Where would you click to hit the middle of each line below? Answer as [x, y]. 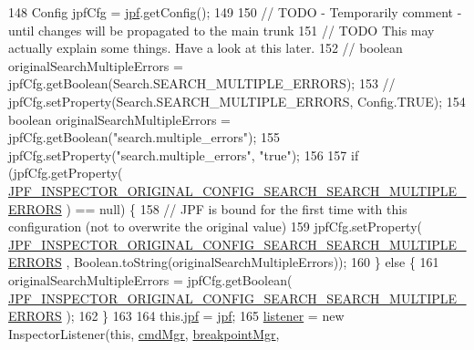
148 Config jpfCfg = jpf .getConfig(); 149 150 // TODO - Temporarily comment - [235, 12]
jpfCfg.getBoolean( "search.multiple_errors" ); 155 [144, 137]
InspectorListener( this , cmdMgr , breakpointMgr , [144, 333]
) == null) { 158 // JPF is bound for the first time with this [237, 208]
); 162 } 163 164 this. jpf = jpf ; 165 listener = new [205, 316]
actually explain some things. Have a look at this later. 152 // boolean [206, 48]
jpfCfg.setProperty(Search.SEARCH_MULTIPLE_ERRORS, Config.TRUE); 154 [237, 101]
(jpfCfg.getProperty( [66, 173]
